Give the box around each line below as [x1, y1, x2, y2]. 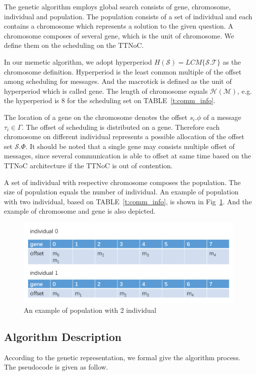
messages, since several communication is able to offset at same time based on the [4, 150, 251, 161]
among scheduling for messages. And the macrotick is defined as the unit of [4, 76, 232, 86]
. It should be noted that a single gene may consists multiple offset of [25, 141, 235, 151]
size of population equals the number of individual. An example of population [4, 187, 239, 197]
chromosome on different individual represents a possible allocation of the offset [4, 131, 245, 142]
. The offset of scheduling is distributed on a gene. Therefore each [22, 121, 220, 132]
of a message [203, 112, 242, 122]
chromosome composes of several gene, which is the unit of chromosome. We [4, 30, 234, 40]
